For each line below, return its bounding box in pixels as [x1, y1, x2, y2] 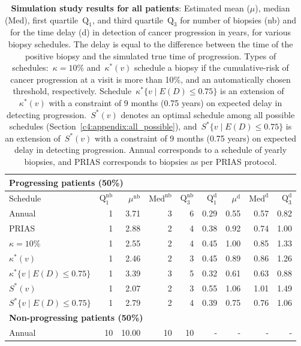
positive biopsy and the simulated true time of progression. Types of [25, 49, 276, 62]
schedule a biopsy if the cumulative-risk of [134, 61, 289, 74]
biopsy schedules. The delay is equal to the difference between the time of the [8, 37, 293, 50]
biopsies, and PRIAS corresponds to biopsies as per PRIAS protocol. [24, 155, 277, 167]
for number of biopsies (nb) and [180, 13, 297, 26]
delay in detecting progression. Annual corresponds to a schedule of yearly [14, 143, 287, 156]
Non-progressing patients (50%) [9, 311, 143, 324]
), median [255, 2, 290, 14]
